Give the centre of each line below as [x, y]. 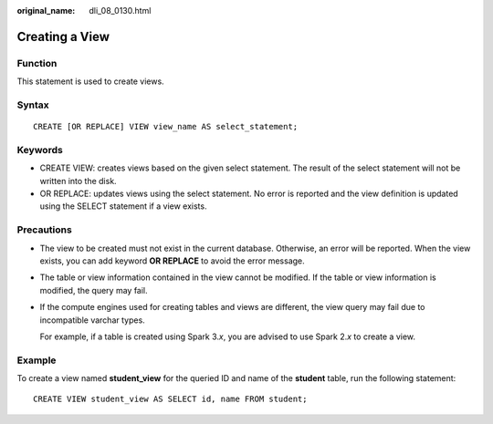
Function [37, 63]
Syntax [33, 105]
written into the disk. [79, 181]
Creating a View [63, 36]
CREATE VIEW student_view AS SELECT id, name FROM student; [170, 399]
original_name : [46, 10]
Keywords [40, 150]
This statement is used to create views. [90, 81]
